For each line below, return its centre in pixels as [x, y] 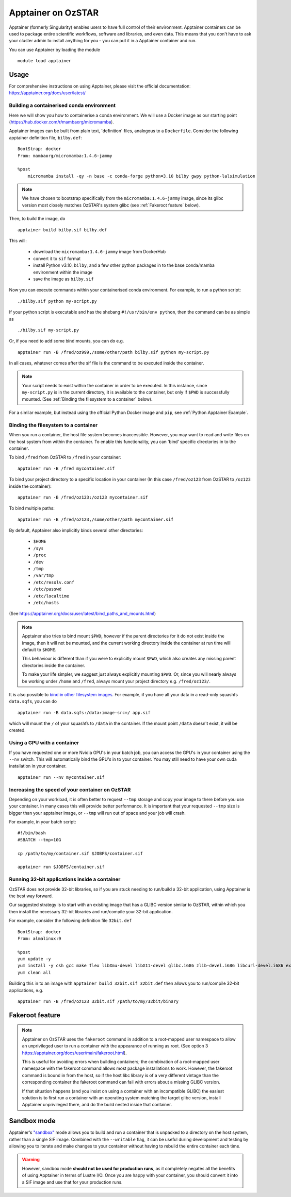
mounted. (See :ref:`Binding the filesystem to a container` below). [87, 399]
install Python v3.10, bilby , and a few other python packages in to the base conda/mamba [124, 265]
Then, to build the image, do [37, 219]
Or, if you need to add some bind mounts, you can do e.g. [66, 341]
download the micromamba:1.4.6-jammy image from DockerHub [99, 252]
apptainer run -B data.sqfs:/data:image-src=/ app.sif [84, 712]
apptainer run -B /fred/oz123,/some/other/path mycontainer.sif [96, 519]
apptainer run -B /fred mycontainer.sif [66, 468]
